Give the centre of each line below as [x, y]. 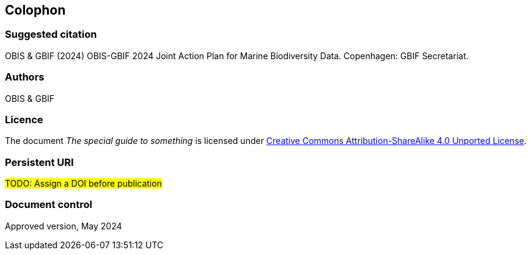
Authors [25, 77]
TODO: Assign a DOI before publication [83, 184]
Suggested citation [51, 34]
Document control [49, 205]
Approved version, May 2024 [64, 226]
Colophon [35, 10]
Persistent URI [39, 162]
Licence [24, 119]
